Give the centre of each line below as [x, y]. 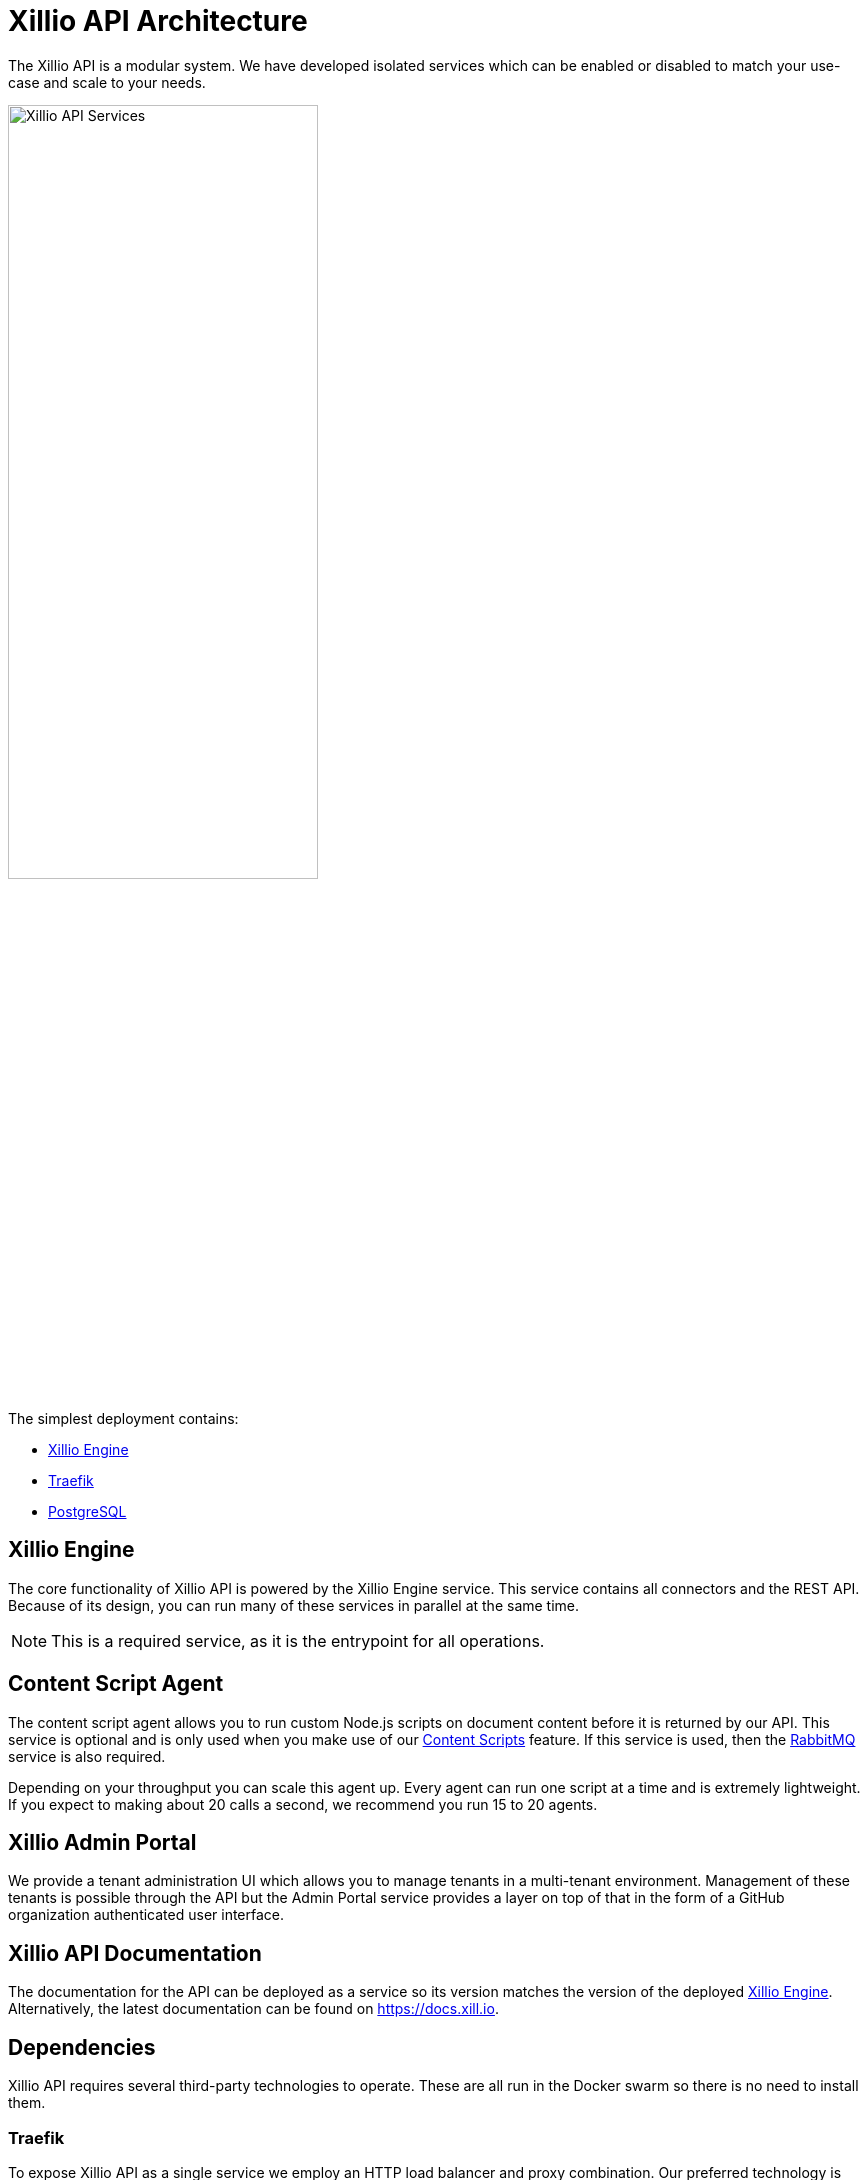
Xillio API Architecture [158, 21]
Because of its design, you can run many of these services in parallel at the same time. [294, 1605]
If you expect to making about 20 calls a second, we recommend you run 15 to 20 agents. [303, 1804]
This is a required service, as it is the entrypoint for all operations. [298, 1640]
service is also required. [87, 1756]
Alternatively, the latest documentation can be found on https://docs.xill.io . [253, 2009]
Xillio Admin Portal [102, 1843]
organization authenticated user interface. [146, 1915]
